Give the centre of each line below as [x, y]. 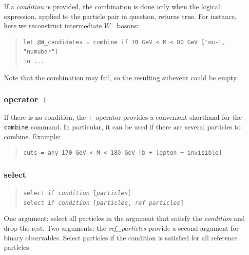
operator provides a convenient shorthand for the [169, 117]
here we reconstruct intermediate [53, 26]
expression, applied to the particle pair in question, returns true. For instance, [120, 16]
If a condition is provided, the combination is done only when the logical [112, 6]
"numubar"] [41, 52]
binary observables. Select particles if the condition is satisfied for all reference [121, 237]
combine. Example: [32, 136]
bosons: [128, 26]
